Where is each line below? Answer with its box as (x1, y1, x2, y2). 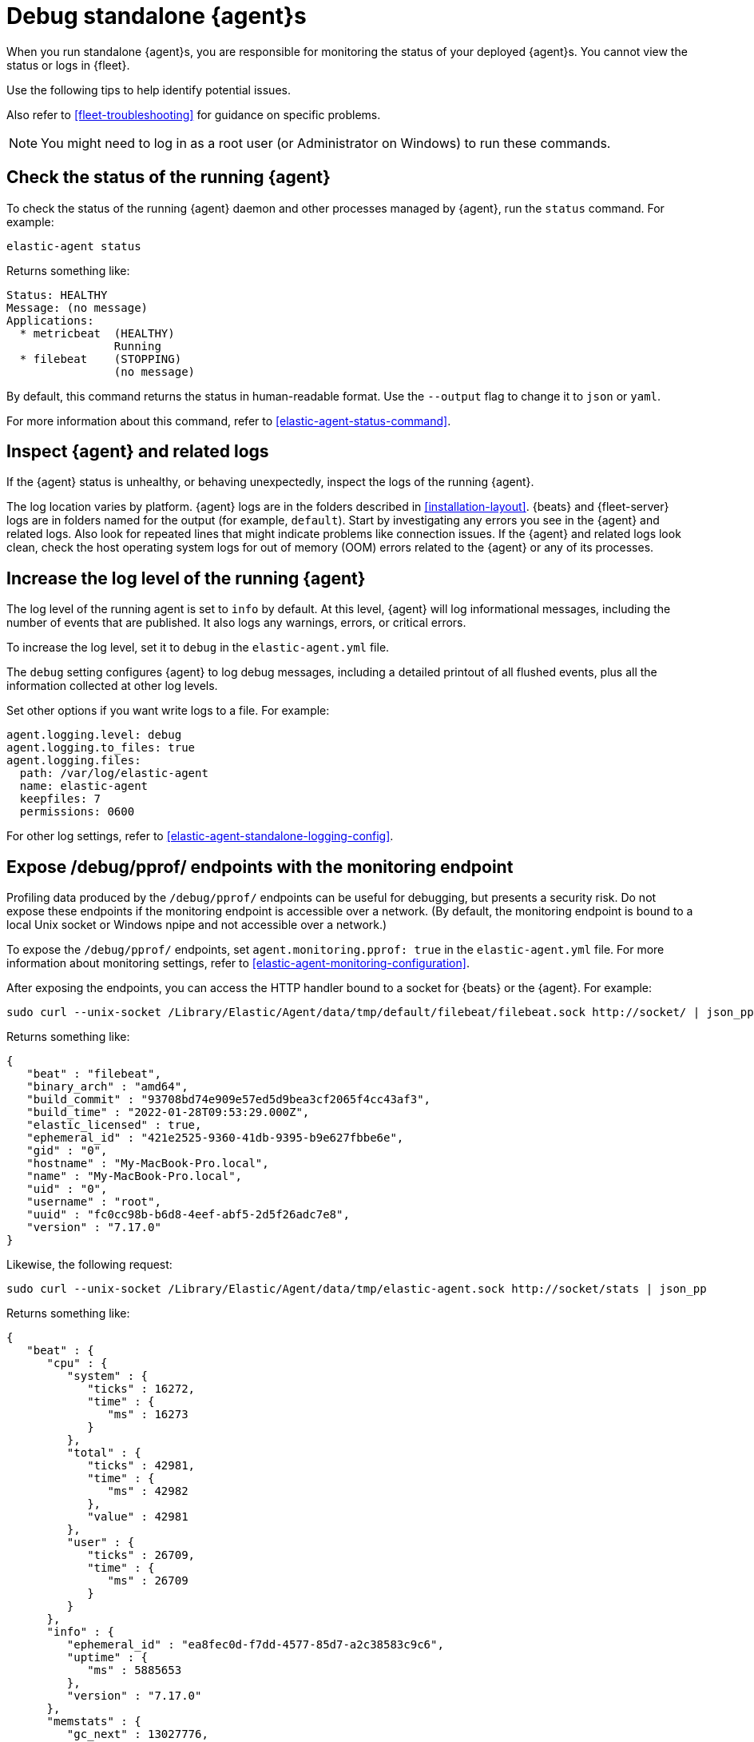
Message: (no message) (6, 301, 149, 314)
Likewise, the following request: (6, 1258, 173, 1272)
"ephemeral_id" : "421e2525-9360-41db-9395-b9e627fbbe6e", (26, 1131, 404, 1145)
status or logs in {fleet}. (6, 58, 130, 72)
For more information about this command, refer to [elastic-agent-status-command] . (6, 413, 451, 428)
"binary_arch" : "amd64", (26, 1080, 188, 1094)
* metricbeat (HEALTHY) (19, 326, 175, 340)
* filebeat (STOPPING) (19, 352, 182, 365)
